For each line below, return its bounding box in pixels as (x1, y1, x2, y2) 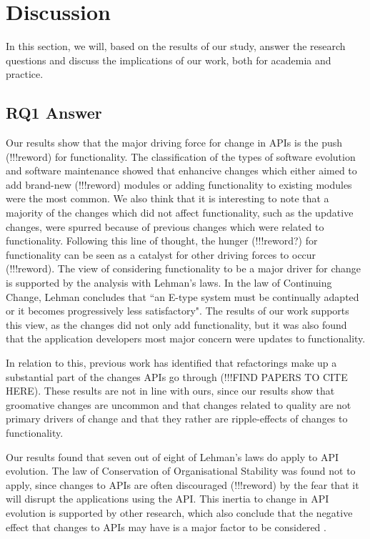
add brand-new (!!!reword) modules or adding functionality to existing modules (6, 177, 352, 192)
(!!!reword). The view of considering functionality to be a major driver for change (6, 261, 361, 276)
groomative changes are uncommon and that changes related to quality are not (6, 397, 351, 412)
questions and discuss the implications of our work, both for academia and (6, 52, 331, 67)
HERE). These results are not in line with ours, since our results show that (6, 383, 335, 398)
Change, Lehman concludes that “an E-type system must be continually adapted (6, 289, 359, 304)
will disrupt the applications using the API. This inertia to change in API (6, 491, 329, 506)
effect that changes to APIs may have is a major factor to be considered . (6, 519, 326, 534)
